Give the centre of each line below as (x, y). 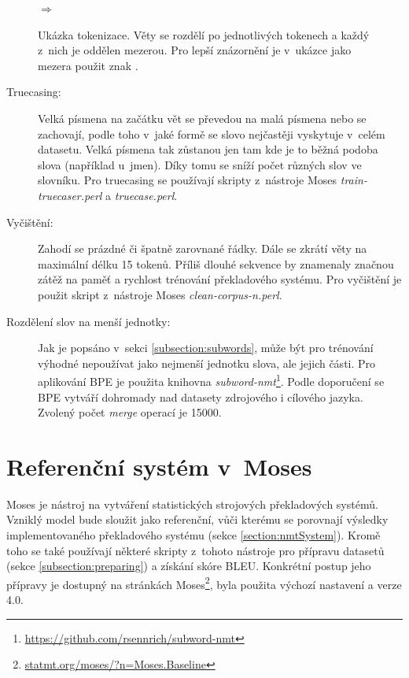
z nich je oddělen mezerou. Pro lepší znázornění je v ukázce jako (195, 50)
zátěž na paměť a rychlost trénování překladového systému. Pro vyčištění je (220, 279)
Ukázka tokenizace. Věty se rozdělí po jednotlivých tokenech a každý (204, 34)
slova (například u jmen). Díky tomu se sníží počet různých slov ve (200, 164)
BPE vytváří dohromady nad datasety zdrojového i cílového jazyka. (201, 396)
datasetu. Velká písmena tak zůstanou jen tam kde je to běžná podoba (208, 149)
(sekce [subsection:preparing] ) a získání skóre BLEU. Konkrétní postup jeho (189, 566)
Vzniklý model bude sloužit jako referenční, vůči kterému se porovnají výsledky (197, 519)
